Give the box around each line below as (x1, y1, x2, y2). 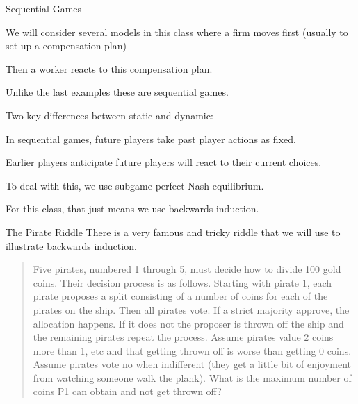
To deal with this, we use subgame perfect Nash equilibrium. (6, 178, 264, 192)
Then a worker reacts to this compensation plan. (6, 61, 213, 76)
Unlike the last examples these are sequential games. (6, 85, 229, 99)
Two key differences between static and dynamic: (6, 108, 213, 122)
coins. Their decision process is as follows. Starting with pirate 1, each (33, 275, 332, 289)
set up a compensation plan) (6, 38, 127, 53)
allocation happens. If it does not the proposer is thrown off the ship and (33, 316, 344, 330)
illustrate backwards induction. (6, 238, 137, 253)
